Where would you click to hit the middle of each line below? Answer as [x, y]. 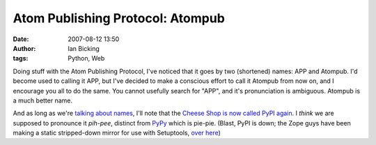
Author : [24, 48]
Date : [21, 39]
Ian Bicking [84, 48]
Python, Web [86, 59]
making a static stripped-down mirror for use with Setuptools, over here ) [117, 133]
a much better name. [43, 100]
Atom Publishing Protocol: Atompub [119, 18]
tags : [21, 59]
